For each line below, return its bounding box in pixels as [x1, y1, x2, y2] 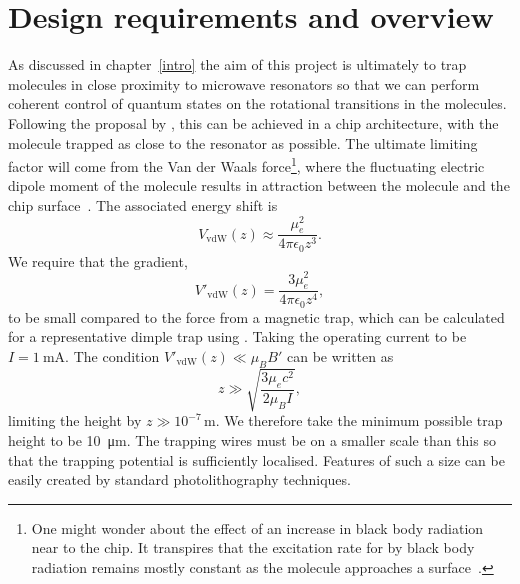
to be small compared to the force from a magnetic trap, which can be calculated [8, 306, 505, 327]
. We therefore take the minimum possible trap [215, 410, 503, 431]
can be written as [286, 346, 394, 367]
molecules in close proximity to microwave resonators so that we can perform [8, 73, 480, 94]
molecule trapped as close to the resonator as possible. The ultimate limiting [8, 132, 478, 153]
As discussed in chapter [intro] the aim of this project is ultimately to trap [8, 54, 467, 75]
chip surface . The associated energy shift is [8, 194, 278, 215]
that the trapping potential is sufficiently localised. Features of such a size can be [8, 449, 505, 470]
